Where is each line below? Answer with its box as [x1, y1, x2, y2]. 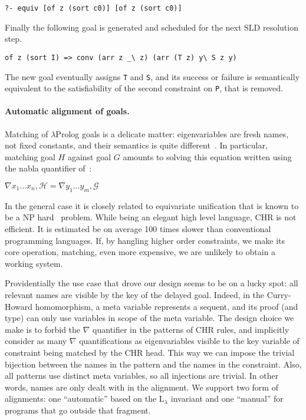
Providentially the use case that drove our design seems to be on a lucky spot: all [5, 277, 298, 289]
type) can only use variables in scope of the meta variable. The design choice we [5, 312, 294, 324]
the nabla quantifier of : [5, 162, 92, 174]
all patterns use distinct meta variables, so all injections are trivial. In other [5, 369, 279, 382]
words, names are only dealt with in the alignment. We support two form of [5, 381, 278, 393]
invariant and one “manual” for [170, 392, 284, 405]
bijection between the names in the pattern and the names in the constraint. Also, [5, 358, 302, 370]
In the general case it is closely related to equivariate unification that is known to [5, 199, 299, 211]
